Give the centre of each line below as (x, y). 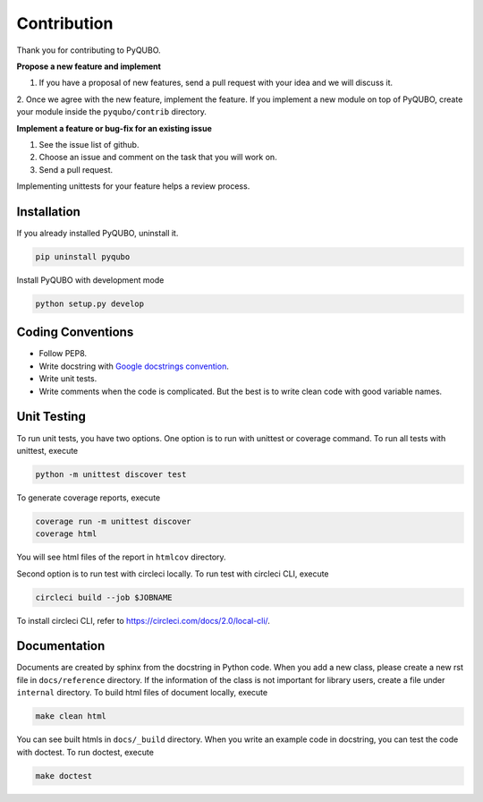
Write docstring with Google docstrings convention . (134, 366)
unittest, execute (47, 450)
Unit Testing (51, 417)
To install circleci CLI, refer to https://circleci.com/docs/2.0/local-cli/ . (143, 620)
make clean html (71, 717)
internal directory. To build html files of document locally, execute (142, 693)
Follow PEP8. (63, 354)
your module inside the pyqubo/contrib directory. (112, 112)
